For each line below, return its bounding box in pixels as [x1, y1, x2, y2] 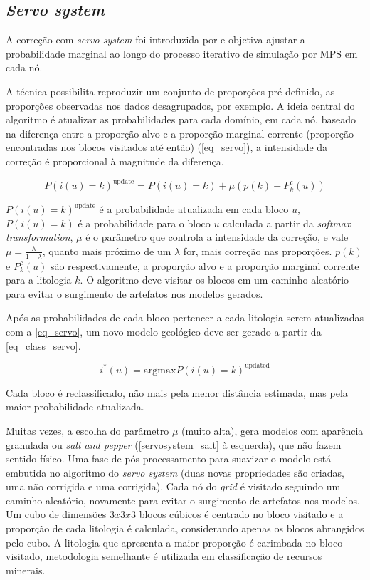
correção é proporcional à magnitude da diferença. [6, 153, 224, 168]
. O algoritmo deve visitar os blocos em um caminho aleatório [80, 272, 349, 287]
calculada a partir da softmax [223, 215, 351, 230]
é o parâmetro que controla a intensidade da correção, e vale [85, 229, 349, 244]
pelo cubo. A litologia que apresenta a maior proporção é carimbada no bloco [6, 534, 343, 549]
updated [245, 362, 270, 370]
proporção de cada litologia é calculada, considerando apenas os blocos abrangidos [6, 521, 364, 536]
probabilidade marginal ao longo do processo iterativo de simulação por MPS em [6, 46, 358, 61]
